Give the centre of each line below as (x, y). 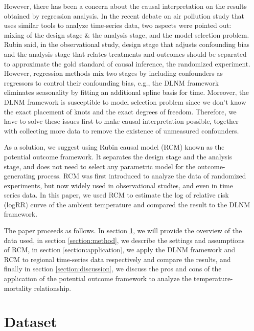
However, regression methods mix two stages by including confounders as (114, 73)
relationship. (53, 288)
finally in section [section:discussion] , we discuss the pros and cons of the (113, 269)
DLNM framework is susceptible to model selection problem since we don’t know (125, 101)
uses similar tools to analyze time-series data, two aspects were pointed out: (118, 25)
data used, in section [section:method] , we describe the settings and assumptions (124, 240)
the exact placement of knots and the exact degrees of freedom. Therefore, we (120, 111)
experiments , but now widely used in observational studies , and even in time (118, 185)
